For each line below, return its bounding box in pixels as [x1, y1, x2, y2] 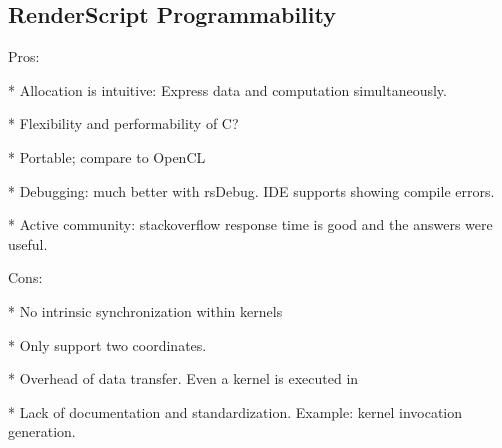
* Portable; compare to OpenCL [8, 146, 206, 167]
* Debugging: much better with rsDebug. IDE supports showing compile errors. [8, 180, 495, 201]
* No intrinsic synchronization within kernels [8, 300, 283, 321]
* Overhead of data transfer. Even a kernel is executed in [8, 368, 359, 389]
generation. [8, 421, 76, 442]
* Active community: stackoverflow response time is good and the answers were [8, 214, 493, 235]
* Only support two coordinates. [8, 334, 207, 355]
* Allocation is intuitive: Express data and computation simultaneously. [8, 79, 447, 100]
